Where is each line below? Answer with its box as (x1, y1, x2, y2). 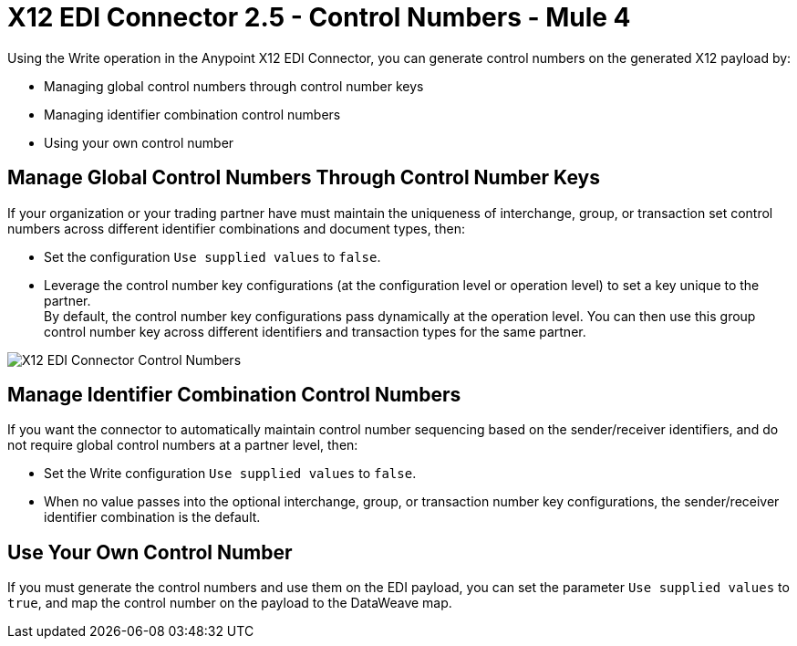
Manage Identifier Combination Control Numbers (7, 383, 461, 407)
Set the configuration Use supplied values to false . (44, 248, 381, 265)
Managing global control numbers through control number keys (44, 78, 424, 94)
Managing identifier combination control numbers (44, 106, 341, 122)
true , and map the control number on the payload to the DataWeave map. (7, 595, 452, 611)
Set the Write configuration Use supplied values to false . (44, 465, 417, 482)
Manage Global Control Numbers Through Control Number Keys (7, 166, 600, 190)
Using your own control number (44, 134, 234, 151)
